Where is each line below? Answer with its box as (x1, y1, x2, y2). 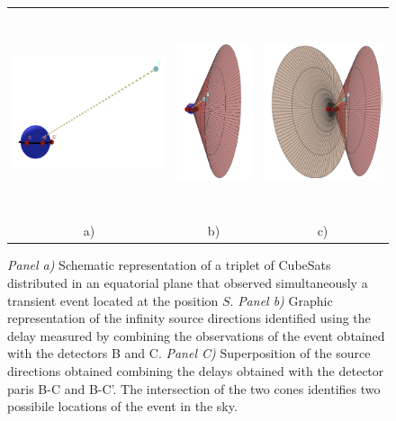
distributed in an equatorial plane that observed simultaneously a (7, 273, 368, 292)
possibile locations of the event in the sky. (7, 397, 238, 416)
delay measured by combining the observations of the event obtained (7, 326, 385, 345)
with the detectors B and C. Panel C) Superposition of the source (7, 344, 371, 363)
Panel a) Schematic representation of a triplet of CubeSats (7, 255, 331, 274)
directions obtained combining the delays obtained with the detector (7, 362, 384, 381)
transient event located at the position (7, 291, 219, 309)
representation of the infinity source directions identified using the (7, 309, 371, 327)
